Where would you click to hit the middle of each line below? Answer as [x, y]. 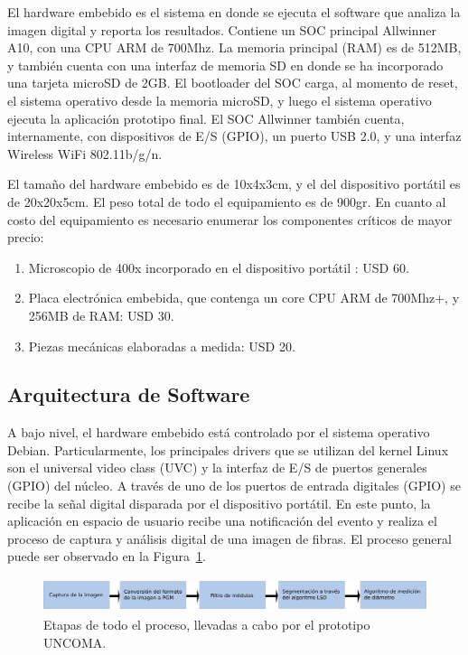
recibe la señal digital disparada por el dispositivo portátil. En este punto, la [219, 503]
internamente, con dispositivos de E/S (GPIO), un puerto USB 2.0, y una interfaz [234, 136]
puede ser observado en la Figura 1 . [107, 556]
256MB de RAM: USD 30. [101, 315]
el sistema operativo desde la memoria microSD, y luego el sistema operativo [220, 100]
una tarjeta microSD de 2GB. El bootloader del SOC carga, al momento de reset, [233, 83]
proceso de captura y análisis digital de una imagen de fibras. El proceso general [229, 538]
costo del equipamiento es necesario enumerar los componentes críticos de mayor [230, 219]
